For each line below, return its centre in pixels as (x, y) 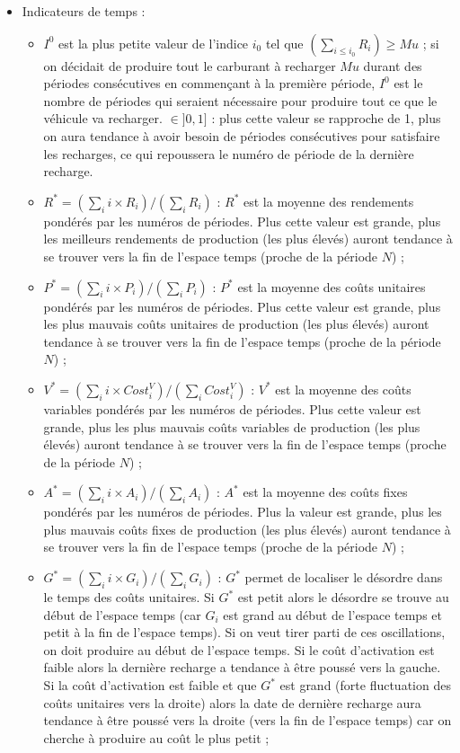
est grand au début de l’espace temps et (332, 614)
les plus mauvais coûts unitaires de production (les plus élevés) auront (236, 324)
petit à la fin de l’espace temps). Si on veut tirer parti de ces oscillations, (244, 632)
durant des (393, 65)
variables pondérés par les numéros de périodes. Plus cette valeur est (232, 408)
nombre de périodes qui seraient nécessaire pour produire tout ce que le (240, 100)
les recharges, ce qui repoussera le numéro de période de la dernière (229, 153)
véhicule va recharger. (103, 118)
